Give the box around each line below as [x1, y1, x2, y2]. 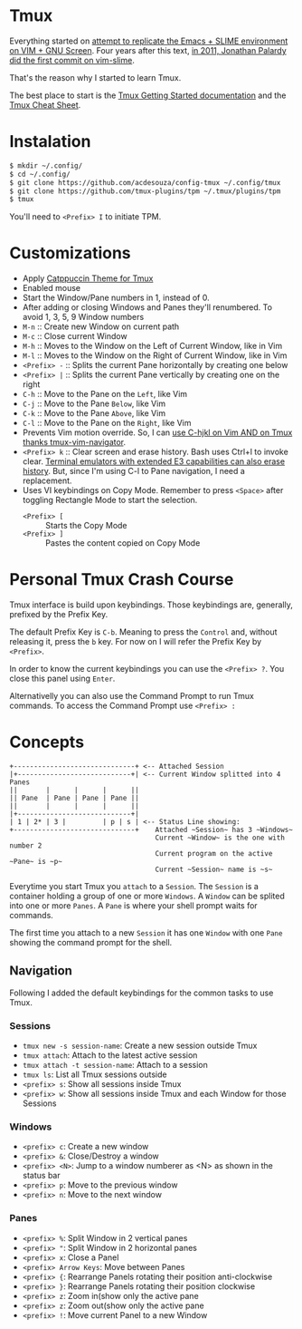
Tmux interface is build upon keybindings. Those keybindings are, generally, [9, 599, 294, 610]
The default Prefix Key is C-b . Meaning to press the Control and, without [9, 626, 278, 637]
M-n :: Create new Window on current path [22, 321, 180, 332]
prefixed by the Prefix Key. [9, 609, 109, 620]
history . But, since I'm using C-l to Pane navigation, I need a [22, 466, 246, 477]
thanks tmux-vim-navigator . [22, 437, 127, 448]
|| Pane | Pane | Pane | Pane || [9, 794, 140, 803]
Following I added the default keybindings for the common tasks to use [9, 987, 274, 998]
